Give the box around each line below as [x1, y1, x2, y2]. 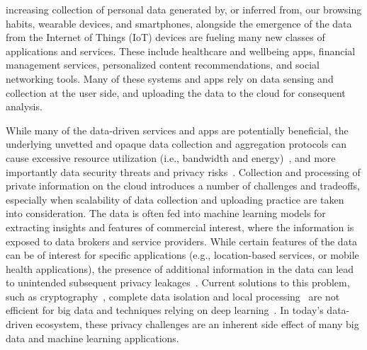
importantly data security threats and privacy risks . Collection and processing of [6, 164, 361, 179]
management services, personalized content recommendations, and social [6, 57, 320, 72]
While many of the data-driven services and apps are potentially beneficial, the [6, 122, 349, 137]
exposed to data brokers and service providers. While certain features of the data [6, 233, 358, 248]
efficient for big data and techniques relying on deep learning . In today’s [6, 303, 324, 317]
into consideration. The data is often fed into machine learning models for [6, 206, 326, 221]
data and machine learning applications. [6, 330, 179, 345]
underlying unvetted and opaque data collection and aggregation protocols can [6, 136, 346, 151]
